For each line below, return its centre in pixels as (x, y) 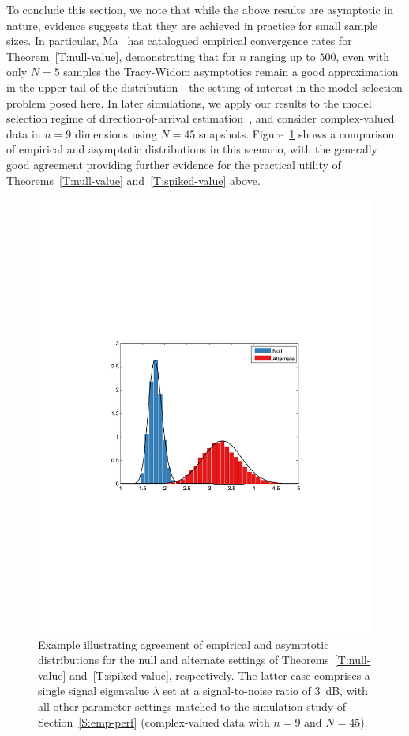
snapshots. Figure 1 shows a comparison (296, 133)
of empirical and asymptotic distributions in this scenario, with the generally (192, 149)
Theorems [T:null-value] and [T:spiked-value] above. (133, 180)
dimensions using (116, 133)
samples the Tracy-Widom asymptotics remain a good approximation (231, 72)
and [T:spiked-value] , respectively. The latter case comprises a (220, 675)
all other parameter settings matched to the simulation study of (192, 706)
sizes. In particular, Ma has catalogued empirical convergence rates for (179, 41)
